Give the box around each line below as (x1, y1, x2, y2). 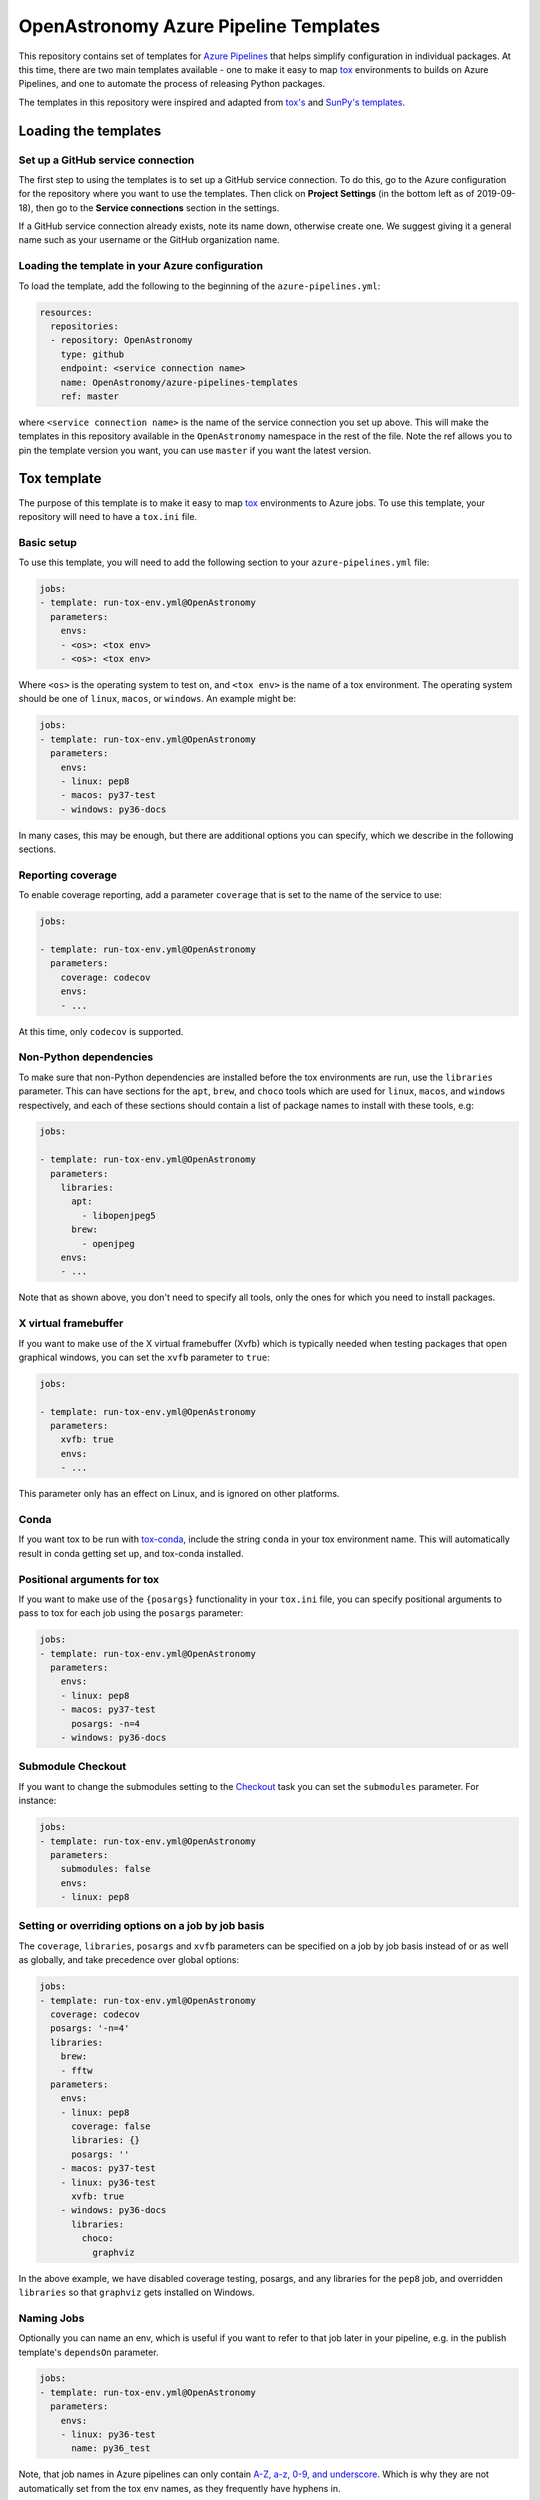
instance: (18, 1795, 57, 1807)
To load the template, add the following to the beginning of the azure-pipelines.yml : (18, 280, 381, 292)
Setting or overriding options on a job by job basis (18, 1919, 265, 1933)
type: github (60, 348, 125, 360)
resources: (39, 306, 93, 318)
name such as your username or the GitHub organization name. (18, 234, 280, 246)
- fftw (60, 2065, 93, 2076)
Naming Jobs (18, 2311, 85, 2325)
